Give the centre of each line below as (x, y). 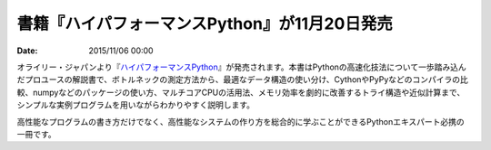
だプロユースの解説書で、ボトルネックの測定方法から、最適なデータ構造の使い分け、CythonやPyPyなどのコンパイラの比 (242, 80)
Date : (27, 51)
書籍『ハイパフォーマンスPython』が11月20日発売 (205, 23)
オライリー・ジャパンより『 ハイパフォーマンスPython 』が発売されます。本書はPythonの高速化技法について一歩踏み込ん (242, 67)
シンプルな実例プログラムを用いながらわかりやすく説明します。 (135, 105)
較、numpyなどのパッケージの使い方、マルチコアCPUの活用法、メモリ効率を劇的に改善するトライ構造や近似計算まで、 (241, 92)
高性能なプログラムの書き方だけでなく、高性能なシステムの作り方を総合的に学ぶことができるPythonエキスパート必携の (240, 121)
